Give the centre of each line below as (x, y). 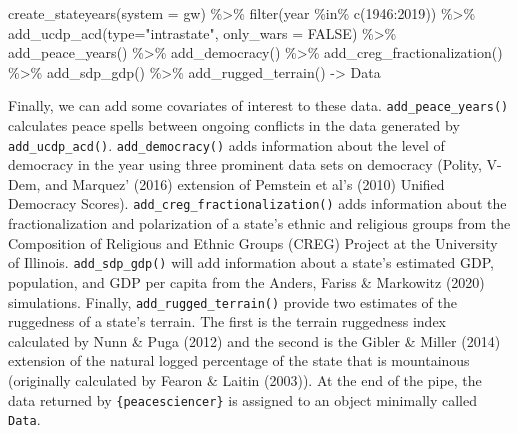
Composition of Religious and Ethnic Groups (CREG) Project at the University (253, 242)
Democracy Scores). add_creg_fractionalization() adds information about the (257, 203)
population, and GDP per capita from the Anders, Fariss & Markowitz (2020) (246, 281)
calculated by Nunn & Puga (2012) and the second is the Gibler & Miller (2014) (254, 340)
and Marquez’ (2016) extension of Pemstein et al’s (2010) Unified (245, 183)
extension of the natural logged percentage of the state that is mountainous (239, 360)
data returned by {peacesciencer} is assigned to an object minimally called (242, 399)
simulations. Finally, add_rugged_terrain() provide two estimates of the (233, 301)
